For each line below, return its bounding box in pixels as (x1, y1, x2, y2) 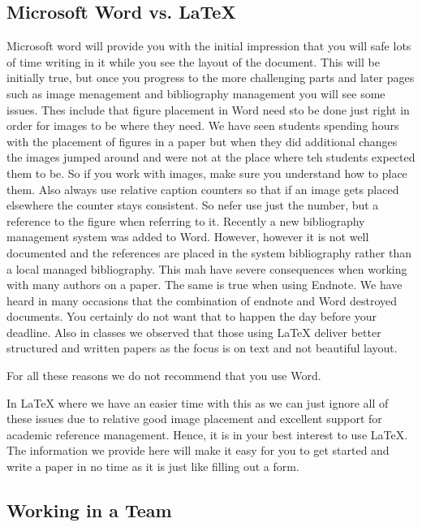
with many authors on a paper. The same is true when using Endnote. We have (6, 276, 403, 293)
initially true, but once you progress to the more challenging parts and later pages (6, 69, 415, 86)
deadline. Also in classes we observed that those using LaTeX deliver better (6, 323, 381, 340)
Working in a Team (6, 498, 172, 523)
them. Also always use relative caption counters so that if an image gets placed (6, 180, 399, 197)
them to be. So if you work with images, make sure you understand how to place (6, 164, 407, 181)
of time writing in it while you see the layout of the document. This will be (6, 53, 380, 70)
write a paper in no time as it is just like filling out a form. (6, 458, 299, 475)
